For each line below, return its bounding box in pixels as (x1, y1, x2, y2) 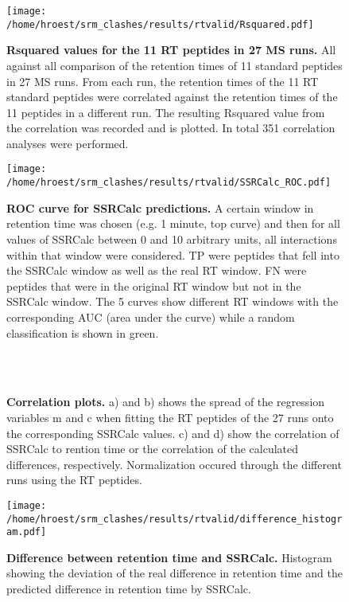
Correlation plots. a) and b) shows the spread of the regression (6, 393, 325, 410)
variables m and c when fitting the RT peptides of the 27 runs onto (6, 408, 334, 425)
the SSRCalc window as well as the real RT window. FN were (6, 262, 307, 279)
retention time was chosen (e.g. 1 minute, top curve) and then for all (6, 215, 340, 232)
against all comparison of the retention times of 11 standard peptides (6, 57, 343, 73)
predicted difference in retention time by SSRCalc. (6, 580, 251, 597)
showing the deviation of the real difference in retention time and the (6, 565, 343, 581)
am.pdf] (6, 526, 47, 538)
